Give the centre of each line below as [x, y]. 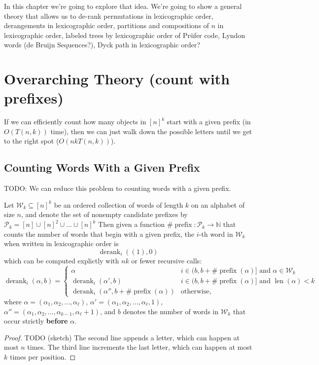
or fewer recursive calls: [166, 260]
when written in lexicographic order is [61, 243]
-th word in [216, 234]
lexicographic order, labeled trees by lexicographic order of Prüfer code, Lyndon [124, 35]
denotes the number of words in [171, 311]
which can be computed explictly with [62, 260]
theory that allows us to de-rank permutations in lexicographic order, [109, 16]
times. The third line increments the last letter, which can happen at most [140, 347]
